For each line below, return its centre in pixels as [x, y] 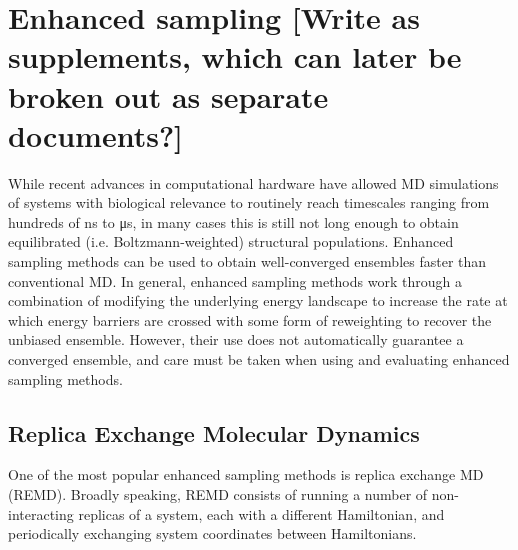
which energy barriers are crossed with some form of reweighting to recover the [250, 319]
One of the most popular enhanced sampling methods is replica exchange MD [246, 474]
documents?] [96, 134]
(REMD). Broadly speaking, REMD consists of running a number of [218, 494]
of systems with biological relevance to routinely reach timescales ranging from [249, 202]
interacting [41, 513]
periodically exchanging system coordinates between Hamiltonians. [212, 533]
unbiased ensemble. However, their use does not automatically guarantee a [236, 339]
